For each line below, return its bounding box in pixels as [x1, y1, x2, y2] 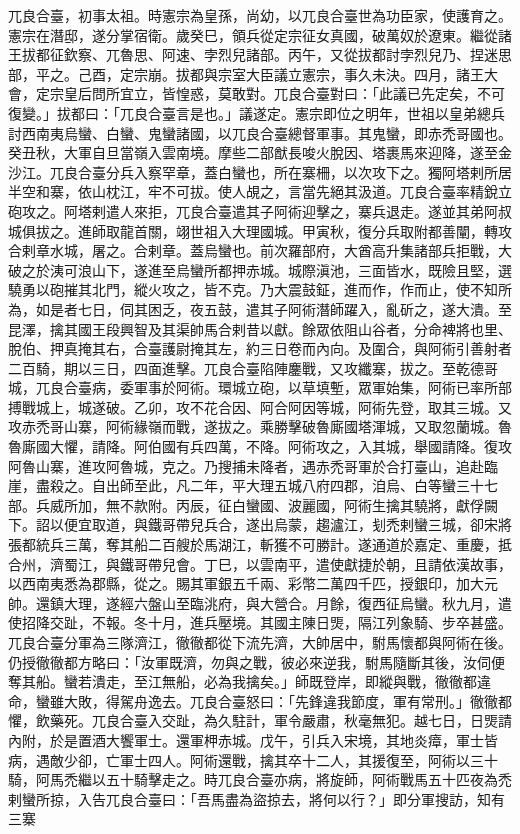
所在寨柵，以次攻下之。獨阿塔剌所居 [273, 161, 512, 182]
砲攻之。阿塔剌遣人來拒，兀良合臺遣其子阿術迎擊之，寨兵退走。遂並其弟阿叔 [8, 200, 512, 221]
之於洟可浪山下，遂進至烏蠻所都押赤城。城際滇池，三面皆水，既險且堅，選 [21, 259, 512, 280]
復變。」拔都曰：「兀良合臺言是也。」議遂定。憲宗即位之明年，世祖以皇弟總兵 [8, 102, 505, 123]
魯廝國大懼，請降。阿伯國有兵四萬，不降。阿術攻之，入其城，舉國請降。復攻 [8, 436, 512, 457]
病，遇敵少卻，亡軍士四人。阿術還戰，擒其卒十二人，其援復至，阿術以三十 [8, 749, 498, 770]
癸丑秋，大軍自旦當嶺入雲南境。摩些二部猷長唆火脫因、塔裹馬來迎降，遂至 [8, 142, 498, 163]
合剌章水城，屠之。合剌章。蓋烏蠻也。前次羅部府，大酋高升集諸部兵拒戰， [8, 240, 498, 261]
